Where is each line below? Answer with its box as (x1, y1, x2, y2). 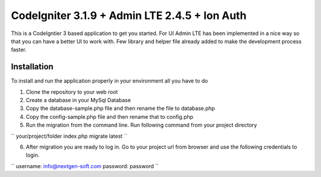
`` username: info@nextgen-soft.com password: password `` (11, 162, 159, 169)
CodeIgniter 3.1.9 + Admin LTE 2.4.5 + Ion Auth (11, 9, 247, 22)
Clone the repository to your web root (26, 88, 118, 95)
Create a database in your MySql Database (26, 97, 131, 104)
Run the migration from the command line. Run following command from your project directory (26, 122, 257, 129)
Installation (11, 62, 53, 72)
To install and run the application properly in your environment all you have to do (11, 77, 208, 84)
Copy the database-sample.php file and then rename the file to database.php (26, 105, 215, 112)
